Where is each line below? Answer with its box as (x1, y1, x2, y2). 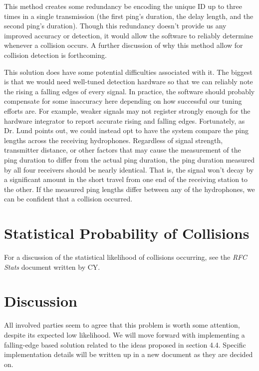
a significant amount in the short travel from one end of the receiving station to (4, 174, 248, 185)
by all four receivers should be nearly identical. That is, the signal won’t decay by (4, 164, 254, 175)
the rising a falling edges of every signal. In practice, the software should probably (4, 86, 255, 96)
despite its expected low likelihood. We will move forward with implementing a (4, 329, 245, 340)
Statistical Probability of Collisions (4, 223, 250, 243)
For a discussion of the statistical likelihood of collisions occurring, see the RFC (4, 252, 247, 262)
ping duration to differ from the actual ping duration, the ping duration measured (4, 154, 255, 165)
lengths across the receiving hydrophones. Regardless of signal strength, (4, 135, 223, 145)
